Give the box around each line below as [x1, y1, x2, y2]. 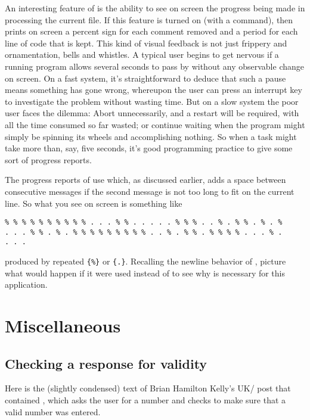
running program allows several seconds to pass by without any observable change [5, 60, 304, 72]
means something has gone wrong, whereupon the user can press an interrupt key [5, 83, 302, 96]
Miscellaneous [5, 313, 121, 338]
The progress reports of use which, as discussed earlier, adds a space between [5, 173, 286, 186]
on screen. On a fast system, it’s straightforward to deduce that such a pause [5, 71, 286, 84]
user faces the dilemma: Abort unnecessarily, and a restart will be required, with [5, 107, 299, 119]
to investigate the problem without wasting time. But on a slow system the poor [5, 95, 299, 107]
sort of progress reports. [5, 153, 92, 166]
